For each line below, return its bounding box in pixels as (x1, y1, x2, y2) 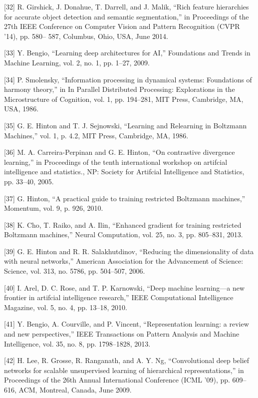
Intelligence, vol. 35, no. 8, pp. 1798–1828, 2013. (4, 338, 151, 349)
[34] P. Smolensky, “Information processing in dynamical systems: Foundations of (4, 74, 252, 84)
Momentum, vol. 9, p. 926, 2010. (4, 203, 103, 213)
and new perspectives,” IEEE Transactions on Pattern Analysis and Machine (4, 329, 240, 339)
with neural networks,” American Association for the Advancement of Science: (4, 256, 244, 266)
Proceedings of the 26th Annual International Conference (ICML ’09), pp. (4, 375, 230, 385)
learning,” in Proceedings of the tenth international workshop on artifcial (4, 156, 228, 167)
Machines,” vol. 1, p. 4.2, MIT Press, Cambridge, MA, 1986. (4, 130, 189, 140)
